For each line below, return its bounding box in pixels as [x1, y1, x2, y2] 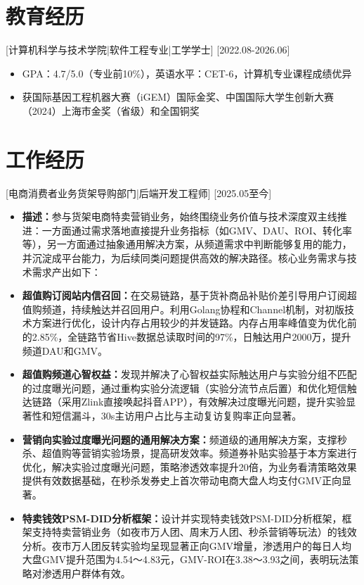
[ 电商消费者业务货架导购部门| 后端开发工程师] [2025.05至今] [6, 185, 272, 200]
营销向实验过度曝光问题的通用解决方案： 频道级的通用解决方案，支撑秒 [22, 432, 347, 446]
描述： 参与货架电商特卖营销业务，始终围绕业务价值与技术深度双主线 [22, 209, 337, 224]
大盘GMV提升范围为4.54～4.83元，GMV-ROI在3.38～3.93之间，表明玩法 [22, 552, 349, 567]
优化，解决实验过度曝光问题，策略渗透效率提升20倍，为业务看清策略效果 [22, 459, 357, 474]
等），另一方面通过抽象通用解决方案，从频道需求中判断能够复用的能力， [22, 237, 352, 251]
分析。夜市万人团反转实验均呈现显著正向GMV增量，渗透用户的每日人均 [22, 538, 352, 553]
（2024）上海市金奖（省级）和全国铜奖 [22, 103, 200, 118]
